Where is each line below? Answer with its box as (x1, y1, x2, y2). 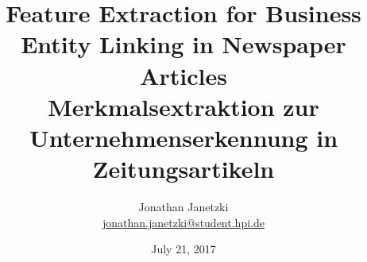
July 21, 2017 (151, 241, 216, 257)
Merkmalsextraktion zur (48, 90, 319, 122)
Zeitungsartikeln (92, 152, 275, 185)
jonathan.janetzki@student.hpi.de (102, 214, 265, 230)
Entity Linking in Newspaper (21, 28, 346, 60)
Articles (140, 59, 227, 91)
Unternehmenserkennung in (29, 121, 338, 153)
